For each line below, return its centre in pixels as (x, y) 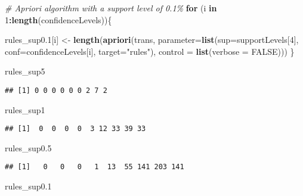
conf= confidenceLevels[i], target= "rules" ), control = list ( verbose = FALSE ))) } (150, 51)
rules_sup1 (25, 109)
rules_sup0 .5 (28, 147)
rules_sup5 (25, 71)
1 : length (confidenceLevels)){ (58, 19)
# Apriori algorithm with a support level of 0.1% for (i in (111, 8)
